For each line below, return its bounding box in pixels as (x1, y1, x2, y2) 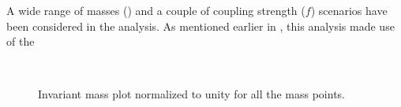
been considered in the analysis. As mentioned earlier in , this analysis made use (6, 17, 395, 34)
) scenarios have (310, 2, 388, 18)
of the (6, 33, 35, 50)
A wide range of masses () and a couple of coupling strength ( (6, 2, 305, 18)
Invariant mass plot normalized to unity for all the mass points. (38, 86, 346, 102)
